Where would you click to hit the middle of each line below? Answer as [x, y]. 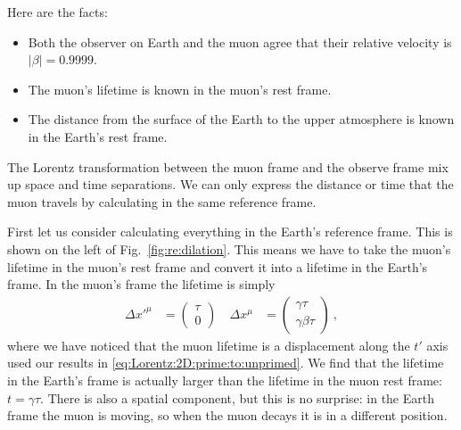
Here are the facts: [58, 12]
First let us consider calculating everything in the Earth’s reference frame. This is [230, 232]
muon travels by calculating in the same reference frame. [162, 201]
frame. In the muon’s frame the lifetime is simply [141, 284]
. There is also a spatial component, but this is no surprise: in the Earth [238, 397]
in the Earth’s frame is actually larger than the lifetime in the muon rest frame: [225, 380]
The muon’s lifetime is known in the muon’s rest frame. [180, 89]
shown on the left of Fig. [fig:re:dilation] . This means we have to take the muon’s [229, 248]
